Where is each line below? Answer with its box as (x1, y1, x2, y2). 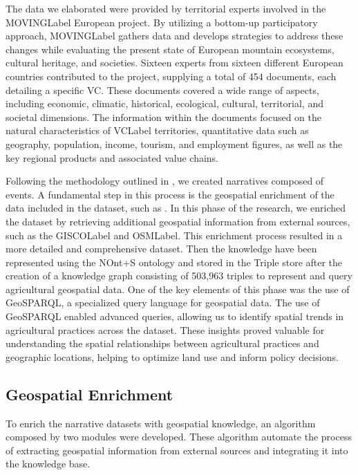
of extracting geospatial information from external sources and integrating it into (6, 443, 348, 457)
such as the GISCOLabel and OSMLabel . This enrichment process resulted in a (6, 227, 343, 242)
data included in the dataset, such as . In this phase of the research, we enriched (6, 201, 346, 215)
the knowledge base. (6, 456, 91, 471)
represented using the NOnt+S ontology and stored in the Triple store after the (6, 254, 343, 269)
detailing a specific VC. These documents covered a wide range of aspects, (6, 82, 319, 97)
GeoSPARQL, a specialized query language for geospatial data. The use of (6, 295, 320, 310)
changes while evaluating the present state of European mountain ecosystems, (6, 41, 335, 56)
